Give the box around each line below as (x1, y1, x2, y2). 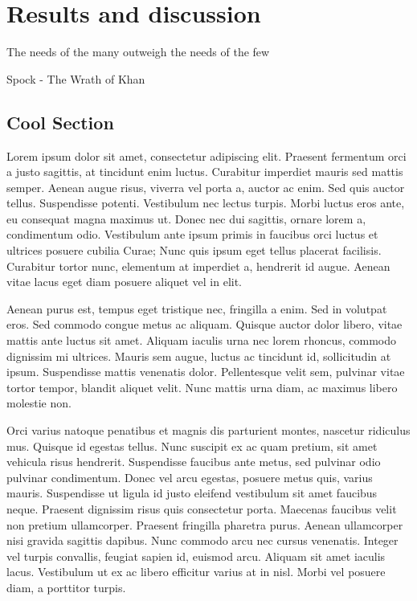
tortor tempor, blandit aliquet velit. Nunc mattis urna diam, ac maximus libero (6, 378, 398, 395)
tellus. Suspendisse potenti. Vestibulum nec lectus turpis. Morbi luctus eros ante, (6, 194, 405, 211)
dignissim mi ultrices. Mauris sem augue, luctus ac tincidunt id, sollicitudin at (6, 347, 391, 364)
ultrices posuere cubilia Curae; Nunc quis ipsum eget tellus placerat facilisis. (6, 242, 382, 259)
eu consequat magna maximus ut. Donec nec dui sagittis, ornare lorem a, (6, 210, 366, 227)
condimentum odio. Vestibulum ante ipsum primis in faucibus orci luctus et (6, 226, 378, 243)
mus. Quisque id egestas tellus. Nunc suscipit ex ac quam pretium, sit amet (6, 437, 378, 454)
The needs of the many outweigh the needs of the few (6, 43, 270, 60)
